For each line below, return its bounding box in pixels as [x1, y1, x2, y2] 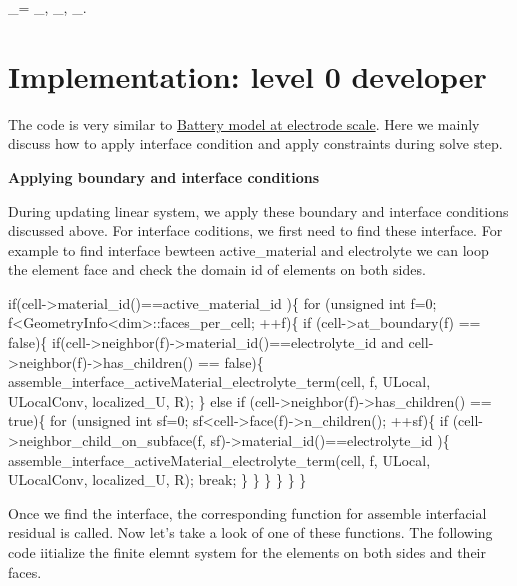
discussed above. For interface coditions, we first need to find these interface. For [8, 220, 503, 241]
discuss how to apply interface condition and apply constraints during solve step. [8, 133, 503, 154]
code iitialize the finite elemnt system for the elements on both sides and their [8, 542, 486, 562]
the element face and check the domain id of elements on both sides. [8, 259, 426, 280]
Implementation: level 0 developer [8, 55, 487, 96]
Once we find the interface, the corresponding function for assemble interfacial [8, 502, 487, 523]
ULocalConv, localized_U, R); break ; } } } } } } [8, 469, 307, 490]
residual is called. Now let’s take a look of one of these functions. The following [8, 522, 493, 543]
